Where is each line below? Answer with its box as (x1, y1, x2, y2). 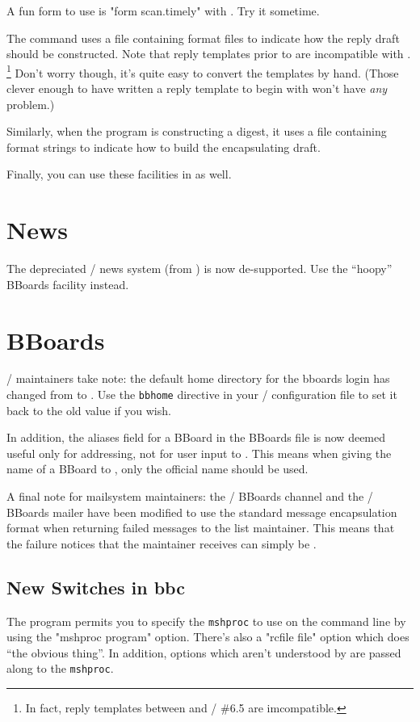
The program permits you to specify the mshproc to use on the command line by (6, 612, 406, 629)
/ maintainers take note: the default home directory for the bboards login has (6, 370, 390, 387)
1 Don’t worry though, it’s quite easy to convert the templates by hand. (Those (6, 61, 399, 81)
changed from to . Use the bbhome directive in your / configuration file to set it (6, 386, 397, 403)
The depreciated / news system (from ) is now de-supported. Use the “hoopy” (6, 260, 393, 277)
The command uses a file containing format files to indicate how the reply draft (6, 29, 400, 46)
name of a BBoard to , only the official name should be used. (6, 460, 309, 477)
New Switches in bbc (6, 574, 185, 599)
